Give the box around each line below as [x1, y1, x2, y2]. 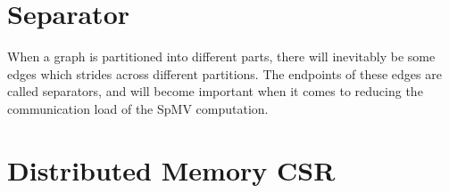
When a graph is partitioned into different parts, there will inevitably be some [7, 47, 436, 66]
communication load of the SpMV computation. [7, 99, 269, 117]
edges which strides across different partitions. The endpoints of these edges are [7, 64, 442, 83]
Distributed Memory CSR [7, 151, 336, 188]
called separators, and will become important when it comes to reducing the [7, 82, 423, 101]
